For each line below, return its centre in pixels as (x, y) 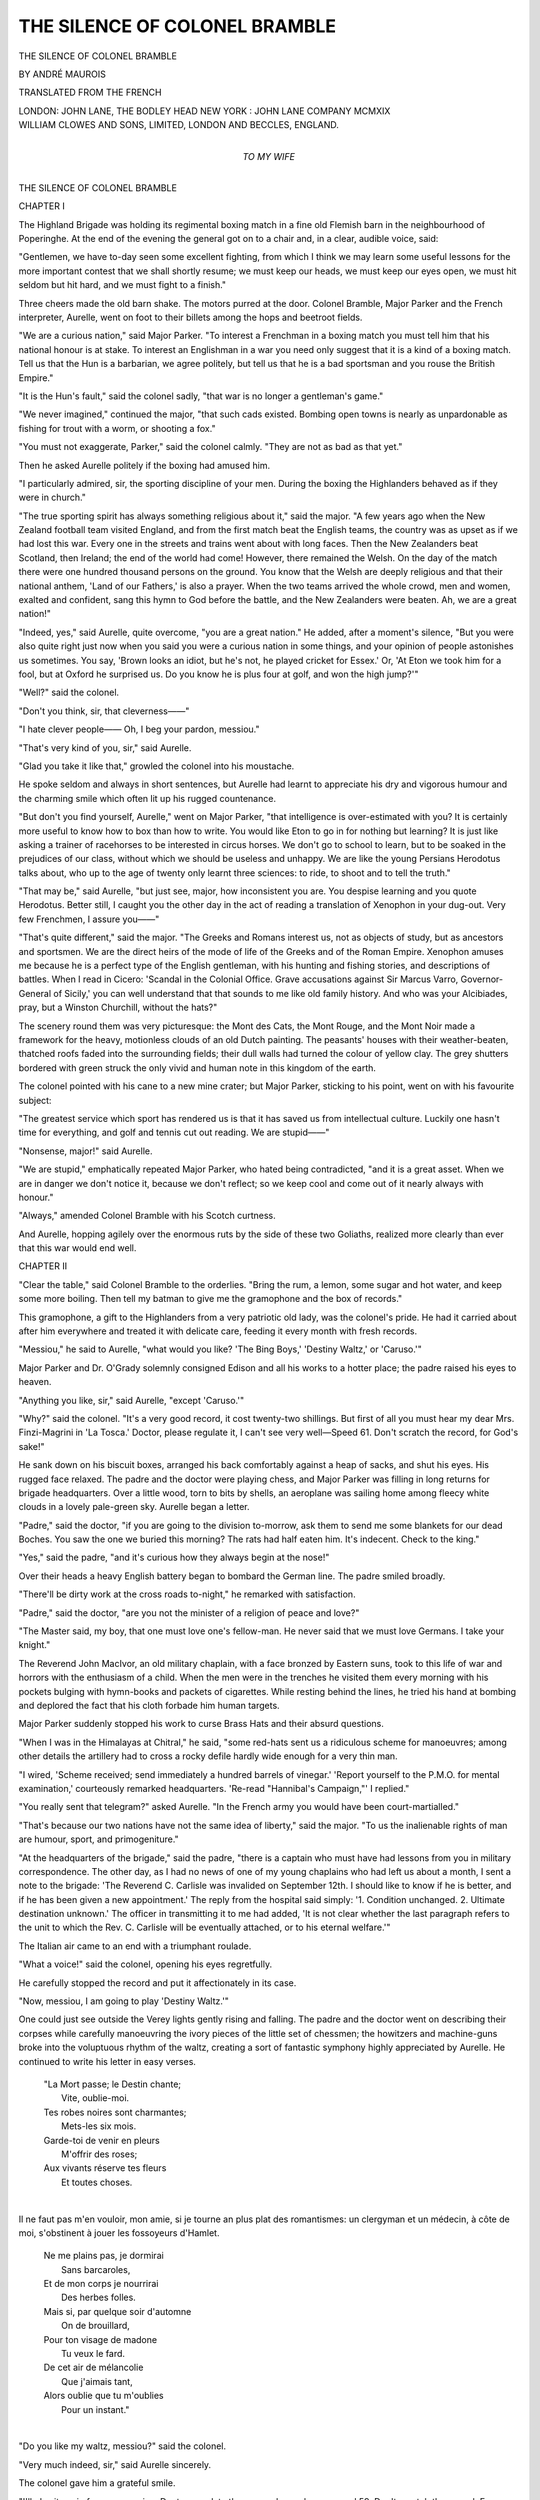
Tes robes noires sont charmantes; (115, 2112)
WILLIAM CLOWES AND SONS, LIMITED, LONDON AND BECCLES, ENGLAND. (179, 125)
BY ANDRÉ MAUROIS (62, 74)
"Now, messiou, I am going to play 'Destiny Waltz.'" (124, 2001)
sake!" (31, 1446)
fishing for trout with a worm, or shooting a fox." (117, 428)
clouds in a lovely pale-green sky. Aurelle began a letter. (134, 1507)
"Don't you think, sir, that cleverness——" (104, 711)
